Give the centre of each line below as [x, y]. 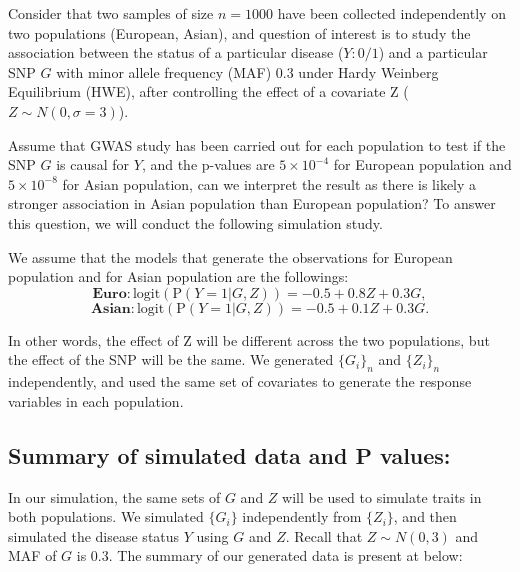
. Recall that [324, 535]
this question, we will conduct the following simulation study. [195, 222]
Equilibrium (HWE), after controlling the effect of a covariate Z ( [208, 91]
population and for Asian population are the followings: [178, 276]
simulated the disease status [94, 535]
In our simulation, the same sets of [114, 496]
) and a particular [433, 52]
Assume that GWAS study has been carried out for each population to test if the [257, 144]
